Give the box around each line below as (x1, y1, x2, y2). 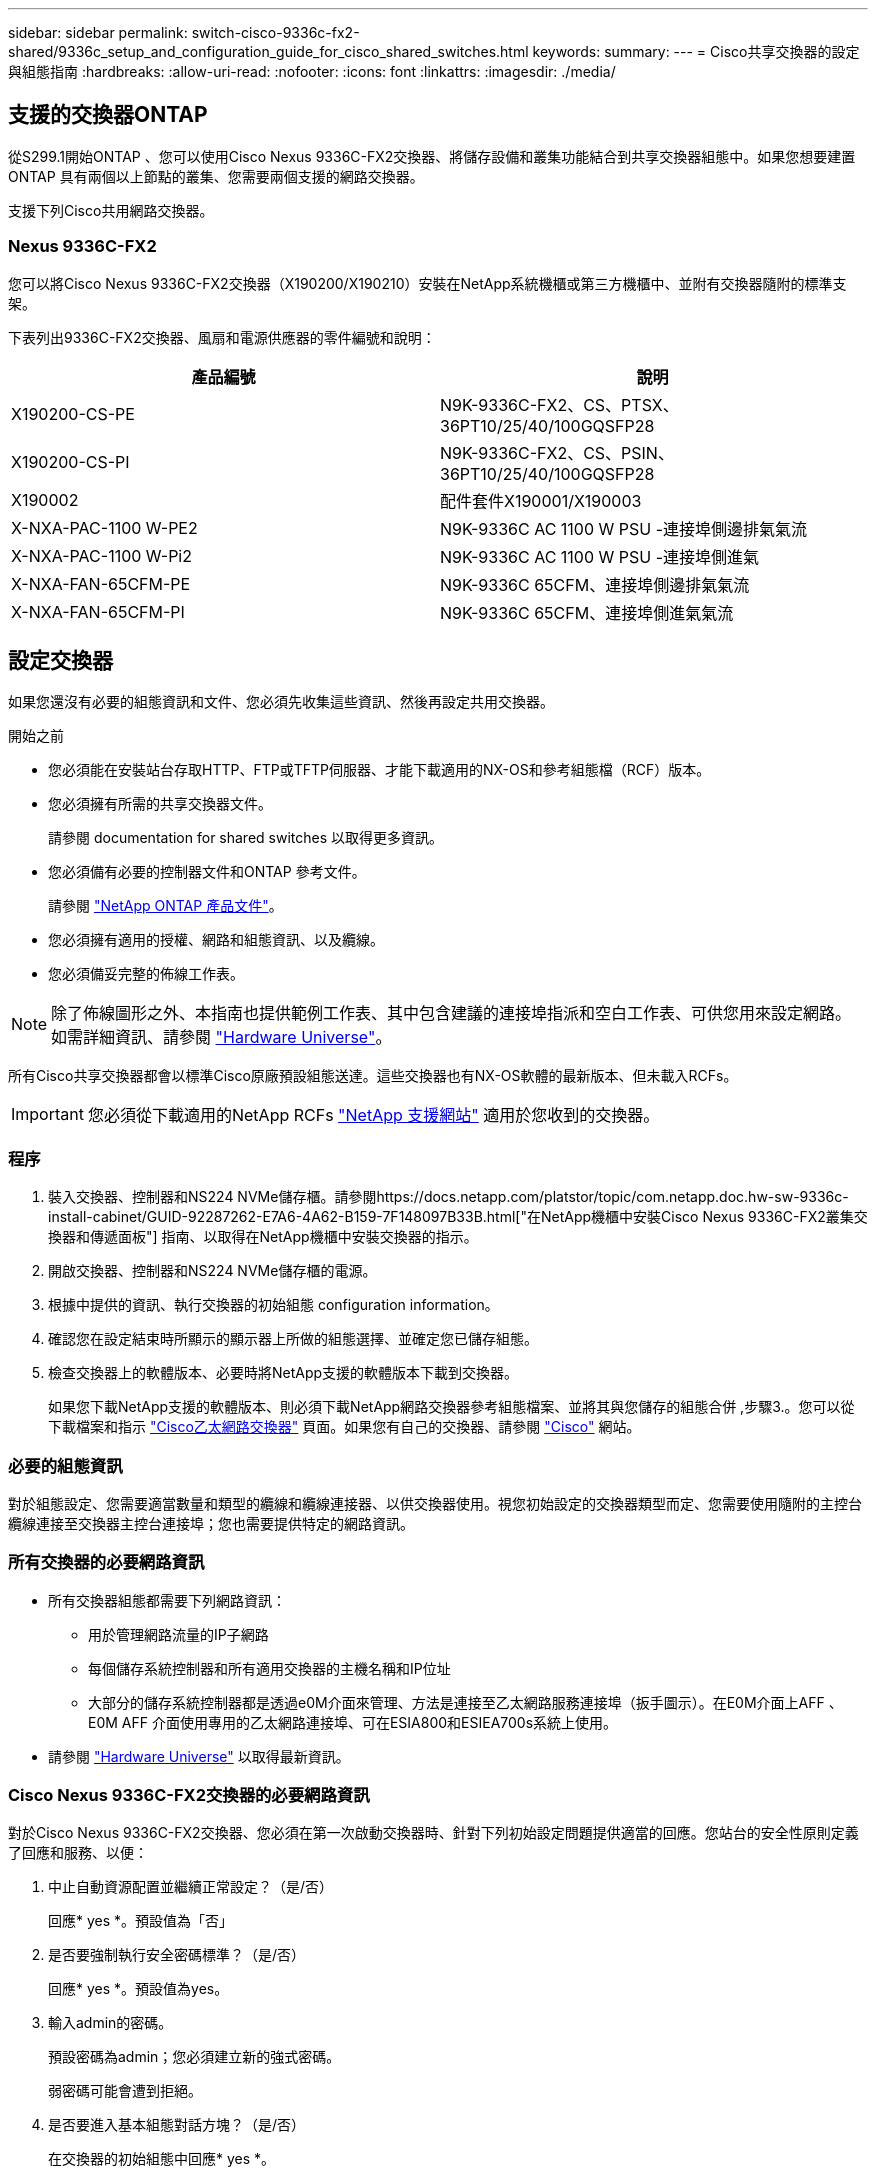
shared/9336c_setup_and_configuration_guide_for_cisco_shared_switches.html (8, 43, 529, 60)
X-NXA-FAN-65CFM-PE (11, 573, 191, 594)
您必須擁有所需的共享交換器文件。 (48, 795, 272, 813)
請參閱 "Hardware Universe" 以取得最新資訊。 (48, 1747, 350, 1765)
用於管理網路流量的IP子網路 (88, 1625, 269, 1643)
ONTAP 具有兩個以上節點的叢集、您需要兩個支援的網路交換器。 (8, 167, 424, 185)
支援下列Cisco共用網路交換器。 (8, 201, 214, 219)
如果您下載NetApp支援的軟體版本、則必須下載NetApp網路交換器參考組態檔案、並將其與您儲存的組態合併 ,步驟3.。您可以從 (48, 1398, 855, 1416)
